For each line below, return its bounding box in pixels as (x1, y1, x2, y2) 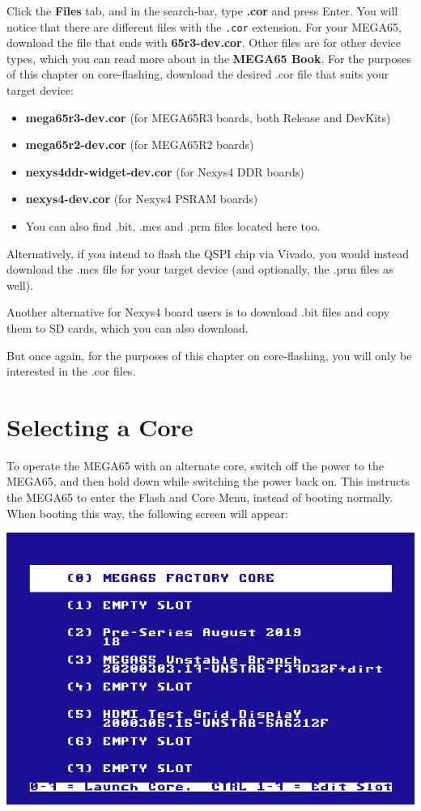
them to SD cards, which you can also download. (6, 319, 249, 336)
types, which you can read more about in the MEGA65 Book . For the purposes (6, 49, 411, 66)
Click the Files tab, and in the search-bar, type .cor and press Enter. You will (6, 2, 398, 19)
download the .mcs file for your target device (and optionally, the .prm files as (6, 261, 393, 278)
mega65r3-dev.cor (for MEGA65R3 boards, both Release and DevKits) (25, 108, 391, 125)
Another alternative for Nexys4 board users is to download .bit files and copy (6, 304, 390, 321)
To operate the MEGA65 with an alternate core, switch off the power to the (6, 456, 384, 473)
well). (6, 276, 34, 293)
